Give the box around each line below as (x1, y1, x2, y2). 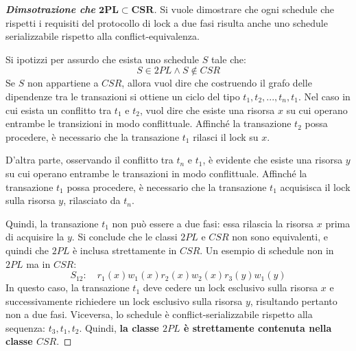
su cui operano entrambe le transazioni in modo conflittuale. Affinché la (5, 166, 307, 180)
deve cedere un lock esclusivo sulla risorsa (143, 280, 318, 295)
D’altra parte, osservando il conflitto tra (5, 152, 174, 167)
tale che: (211, 52, 246, 66)
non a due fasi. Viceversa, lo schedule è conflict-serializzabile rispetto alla (5, 307, 313, 321)
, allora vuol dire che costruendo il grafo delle (121, 76, 312, 90)
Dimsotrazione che (5, 2, 96, 16)
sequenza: (5, 320, 46, 335)
